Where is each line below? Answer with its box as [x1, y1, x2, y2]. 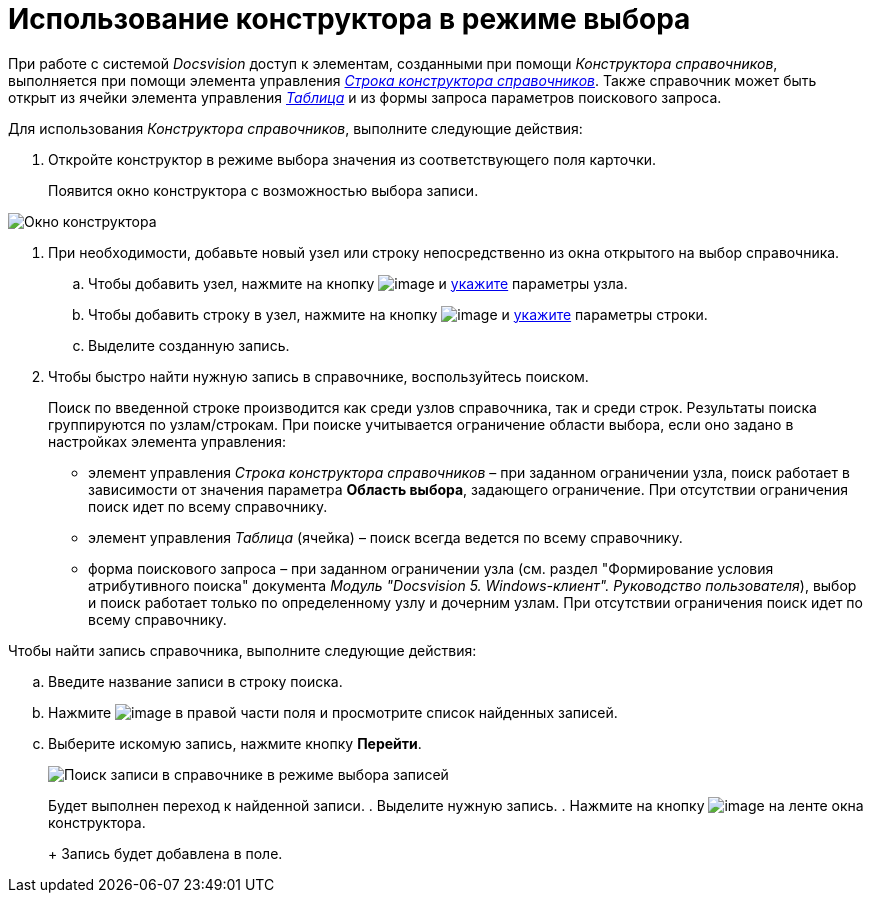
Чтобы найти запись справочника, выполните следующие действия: [8, 641, 477, 659]
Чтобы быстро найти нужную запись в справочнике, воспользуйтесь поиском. [48, 367, 589, 385]
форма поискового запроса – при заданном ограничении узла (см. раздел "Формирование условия [88, 559, 774, 577]
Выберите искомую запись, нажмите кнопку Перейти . [48, 734, 422, 752]
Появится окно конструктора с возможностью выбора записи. [48, 181, 479, 199]
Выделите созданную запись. [88, 336, 290, 354]
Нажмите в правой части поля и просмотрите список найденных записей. [48, 703, 618, 721]
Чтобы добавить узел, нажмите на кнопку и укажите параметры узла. [88, 274, 628, 292]
